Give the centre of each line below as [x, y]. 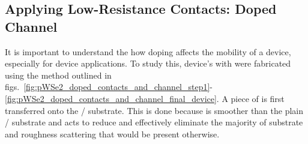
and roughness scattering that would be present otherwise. [112, 133]
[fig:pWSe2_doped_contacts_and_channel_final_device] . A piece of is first [145, 98]
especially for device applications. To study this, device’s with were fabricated [148, 63]
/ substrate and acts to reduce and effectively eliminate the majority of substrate [154, 122]
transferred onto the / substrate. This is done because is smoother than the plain [154, 110]
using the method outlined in [58, 75]
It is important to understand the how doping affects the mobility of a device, [148, 51]
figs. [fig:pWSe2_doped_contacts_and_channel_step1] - [109, 87]
